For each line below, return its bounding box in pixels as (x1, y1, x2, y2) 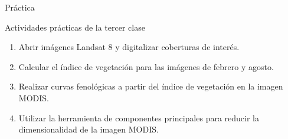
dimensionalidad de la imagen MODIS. (18, 123, 159, 135)
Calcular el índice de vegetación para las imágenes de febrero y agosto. (18, 60, 274, 72)
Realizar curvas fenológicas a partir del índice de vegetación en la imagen (18, 80, 283, 92)
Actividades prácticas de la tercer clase (5, 21, 145, 33)
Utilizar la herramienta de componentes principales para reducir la (18, 111, 260, 124)
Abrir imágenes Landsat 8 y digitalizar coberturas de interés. (18, 41, 240, 53)
